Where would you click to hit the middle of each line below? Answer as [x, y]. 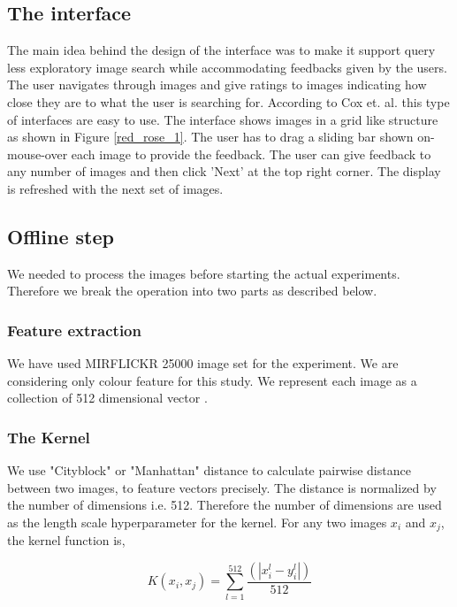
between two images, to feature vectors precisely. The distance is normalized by [222, 487]
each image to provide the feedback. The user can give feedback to [251, 154]
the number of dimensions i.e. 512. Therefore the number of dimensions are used [225, 505]
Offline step [61, 236]
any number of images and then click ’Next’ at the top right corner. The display [224, 171]
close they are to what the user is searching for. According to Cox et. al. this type [228, 101]
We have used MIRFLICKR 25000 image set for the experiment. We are [203, 363]
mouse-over [38, 154]
